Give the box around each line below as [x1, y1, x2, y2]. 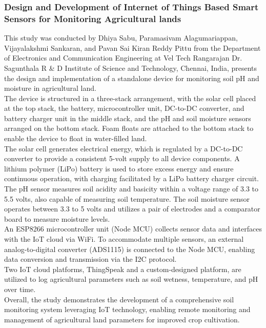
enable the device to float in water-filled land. [4, 133, 147, 144]
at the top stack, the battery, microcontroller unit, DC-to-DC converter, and [4, 103, 244, 113]
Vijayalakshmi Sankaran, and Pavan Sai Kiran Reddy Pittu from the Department [4, 42, 261, 53]
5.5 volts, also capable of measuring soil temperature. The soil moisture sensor [4, 193, 250, 204]
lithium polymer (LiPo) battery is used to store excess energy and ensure [4, 163, 234, 173]
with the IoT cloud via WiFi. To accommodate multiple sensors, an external [4, 234, 244, 244]
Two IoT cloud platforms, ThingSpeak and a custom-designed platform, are [4, 263, 241, 274]
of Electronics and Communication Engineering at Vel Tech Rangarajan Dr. [4, 52, 242, 63]
